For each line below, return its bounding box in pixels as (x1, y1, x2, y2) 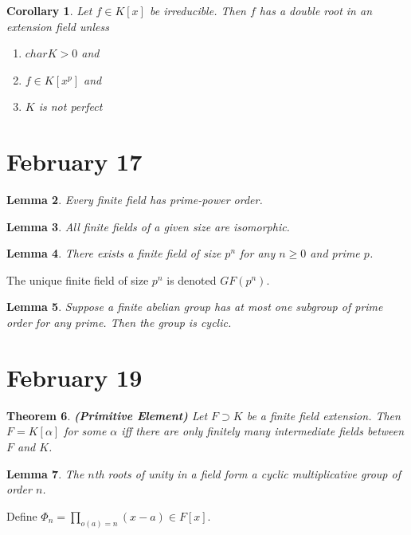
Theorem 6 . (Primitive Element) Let (6, 407, 208, 423)
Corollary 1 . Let (6, 2, 92, 18)
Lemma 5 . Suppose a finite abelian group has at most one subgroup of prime (6, 298, 383, 315)
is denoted (166, 271, 217, 288)
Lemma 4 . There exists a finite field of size (6, 245, 221, 262)
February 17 (6, 145, 143, 178)
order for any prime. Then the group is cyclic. (6, 314, 232, 331)
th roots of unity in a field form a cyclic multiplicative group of (94, 465, 401, 482)
